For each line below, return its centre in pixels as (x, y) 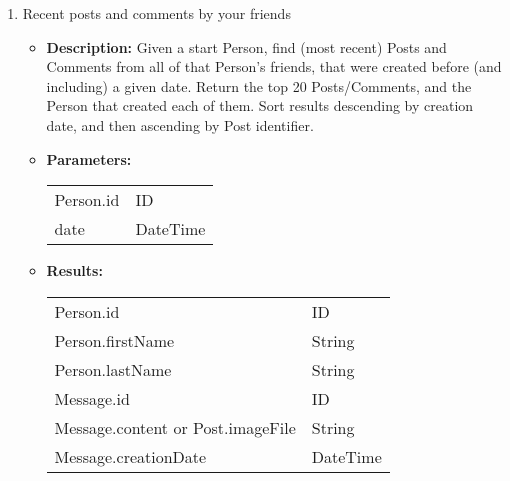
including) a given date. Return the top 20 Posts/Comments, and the (259, 85)
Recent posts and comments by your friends (156, 13)
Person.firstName (114, 340)
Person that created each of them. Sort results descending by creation (260, 105)
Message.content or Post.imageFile (175, 427)
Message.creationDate (130, 456)
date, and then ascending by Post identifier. (180, 124)
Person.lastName (113, 369)
